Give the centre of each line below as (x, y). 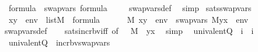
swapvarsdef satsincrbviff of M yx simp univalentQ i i (129, 31)
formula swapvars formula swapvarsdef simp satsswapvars (130, 8)
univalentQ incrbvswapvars (59, 42)
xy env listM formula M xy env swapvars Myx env (128, 19)
